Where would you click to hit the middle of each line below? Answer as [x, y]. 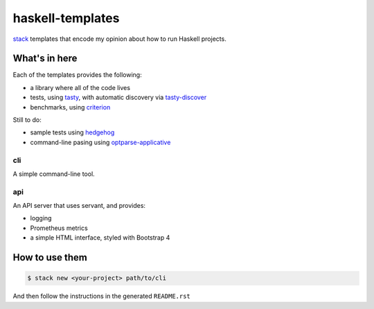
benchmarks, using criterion [70, 107]
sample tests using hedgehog [72, 132]
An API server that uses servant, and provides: [79, 206]
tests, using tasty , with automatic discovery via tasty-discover [118, 98]
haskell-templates [66, 18]
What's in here [45, 59]
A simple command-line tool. [54, 174]
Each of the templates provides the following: [77, 75]
